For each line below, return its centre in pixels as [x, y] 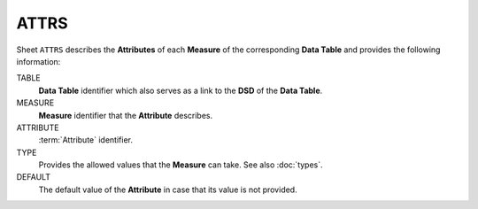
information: [39, 61]
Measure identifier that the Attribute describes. [125, 115]
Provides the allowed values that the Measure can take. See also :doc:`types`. [181, 165]
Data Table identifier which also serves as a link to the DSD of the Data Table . [181, 90]
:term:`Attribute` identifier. [85, 140]
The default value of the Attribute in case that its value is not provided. [168, 190]
